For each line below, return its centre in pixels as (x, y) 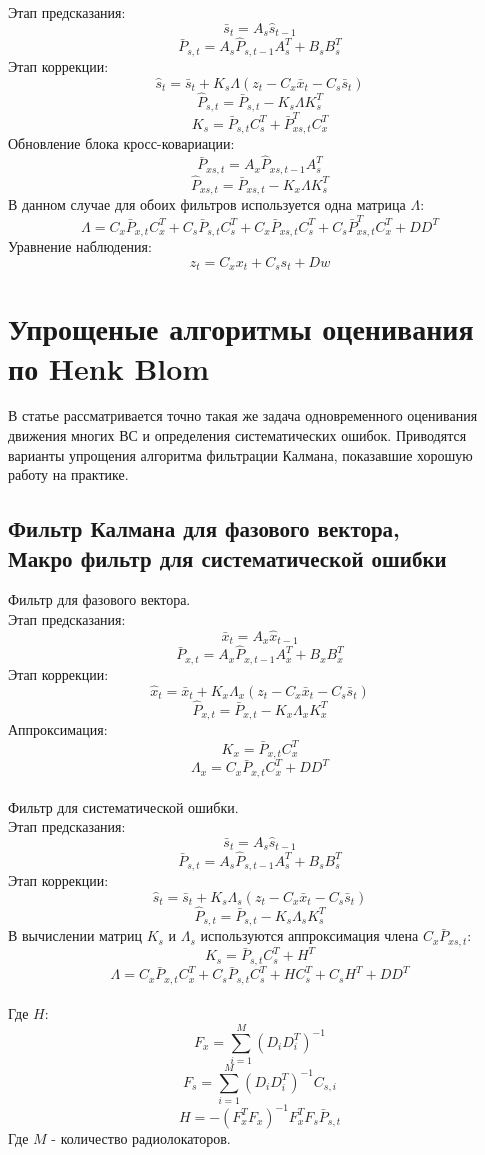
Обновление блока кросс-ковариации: (121, 143)
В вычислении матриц (75, 935)
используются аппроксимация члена (309, 935)
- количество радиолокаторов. (141, 1137)
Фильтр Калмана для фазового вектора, (204, 528)
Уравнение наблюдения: (80, 246)
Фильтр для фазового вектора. (99, 599)
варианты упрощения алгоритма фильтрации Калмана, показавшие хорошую (240, 454)
